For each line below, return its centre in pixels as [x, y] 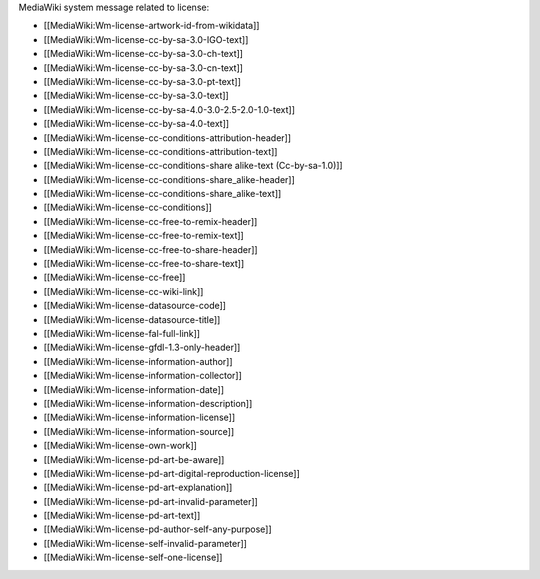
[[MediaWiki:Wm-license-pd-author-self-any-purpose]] [157, 529]
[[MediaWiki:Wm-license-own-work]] [120, 446]
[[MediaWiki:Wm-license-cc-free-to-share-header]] [151, 249]
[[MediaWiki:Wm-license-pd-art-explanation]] [138, 487]
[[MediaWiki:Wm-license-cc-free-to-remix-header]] [150, 221]
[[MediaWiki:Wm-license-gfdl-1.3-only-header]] [142, 347]
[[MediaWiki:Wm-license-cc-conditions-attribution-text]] [160, 151]
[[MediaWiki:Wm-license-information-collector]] [142, 376]
